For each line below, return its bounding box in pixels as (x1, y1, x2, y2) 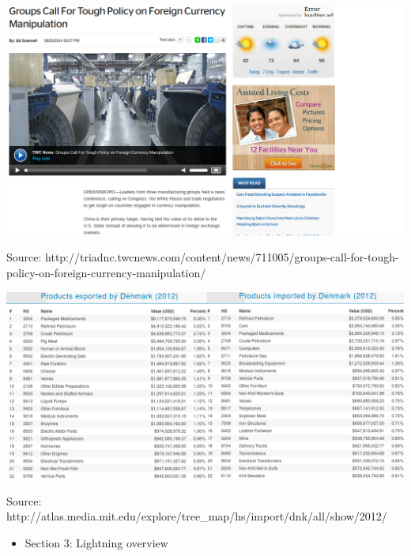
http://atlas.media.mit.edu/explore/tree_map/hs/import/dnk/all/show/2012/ (6, 508, 387, 524)
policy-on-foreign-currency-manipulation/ (6, 265, 206, 281)
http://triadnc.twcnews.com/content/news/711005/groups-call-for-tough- (45, 249, 399, 265)
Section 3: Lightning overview (25, 534, 168, 550)
